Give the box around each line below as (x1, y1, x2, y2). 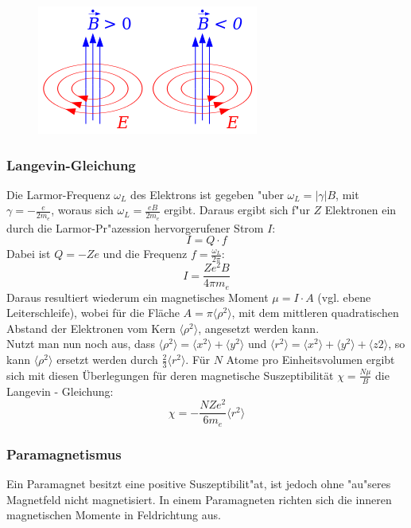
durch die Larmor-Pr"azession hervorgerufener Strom (6, 219, 264, 236)
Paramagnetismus (6, 444, 122, 463)
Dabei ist (6, 245, 51, 262)
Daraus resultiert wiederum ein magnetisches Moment (6, 288, 269, 305)
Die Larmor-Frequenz (6, 186, 111, 202)
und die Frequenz (103, 245, 188, 262)
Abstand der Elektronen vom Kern (6, 319, 176, 336)
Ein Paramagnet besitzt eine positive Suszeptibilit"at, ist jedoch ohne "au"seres (6, 475, 391, 492)
